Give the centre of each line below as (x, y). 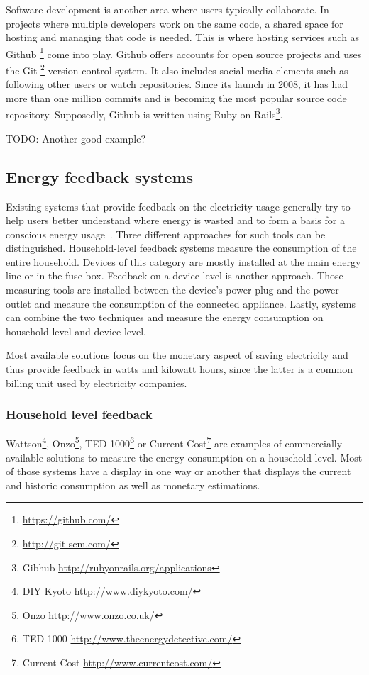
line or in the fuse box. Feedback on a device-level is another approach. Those (175, 275)
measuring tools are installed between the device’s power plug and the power (172, 290)
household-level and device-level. (76, 331)
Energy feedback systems (100, 176)
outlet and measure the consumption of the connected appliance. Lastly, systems (181, 303)
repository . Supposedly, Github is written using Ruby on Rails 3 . (144, 113)
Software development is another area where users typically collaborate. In (167, 9)
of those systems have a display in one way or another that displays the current (178, 471)
